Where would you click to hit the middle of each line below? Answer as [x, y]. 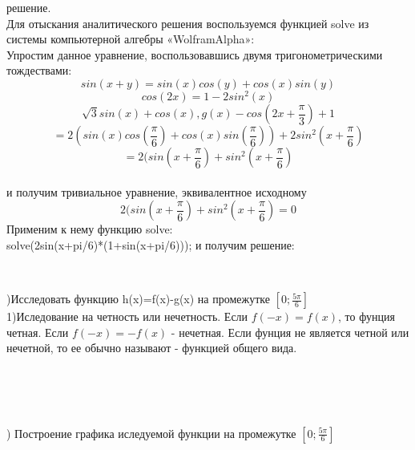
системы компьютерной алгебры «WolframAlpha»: [131, 39]
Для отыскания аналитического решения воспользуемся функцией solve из [188, 23]
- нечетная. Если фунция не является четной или [290, 332]
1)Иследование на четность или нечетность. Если [127, 316]
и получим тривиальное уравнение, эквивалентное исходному [157, 191]
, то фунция [367, 316]
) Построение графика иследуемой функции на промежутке [151, 433]
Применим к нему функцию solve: [90, 229]
